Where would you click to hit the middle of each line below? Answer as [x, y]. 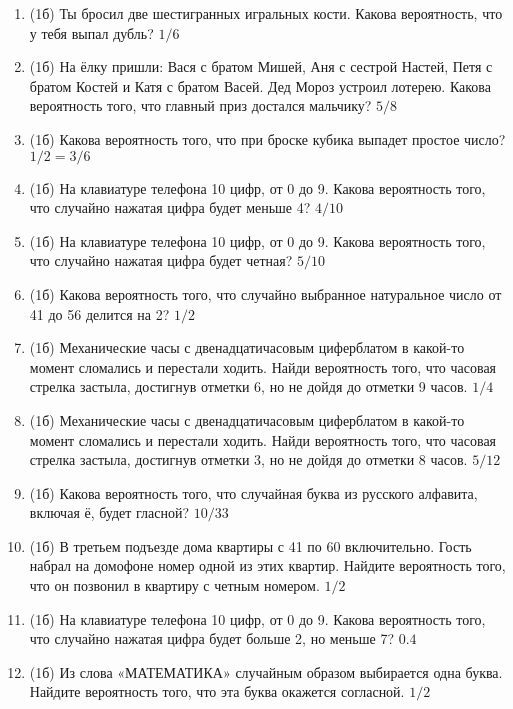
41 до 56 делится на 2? [99, 313]
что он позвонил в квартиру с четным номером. [174, 585]
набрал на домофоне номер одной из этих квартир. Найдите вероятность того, [267, 565]
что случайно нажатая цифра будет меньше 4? [170, 207]
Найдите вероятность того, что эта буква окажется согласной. [217, 691]
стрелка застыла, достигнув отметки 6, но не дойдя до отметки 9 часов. [248, 386]
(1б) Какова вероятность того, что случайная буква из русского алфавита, [253, 492]
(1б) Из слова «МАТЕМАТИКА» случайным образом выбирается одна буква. [266, 671]
